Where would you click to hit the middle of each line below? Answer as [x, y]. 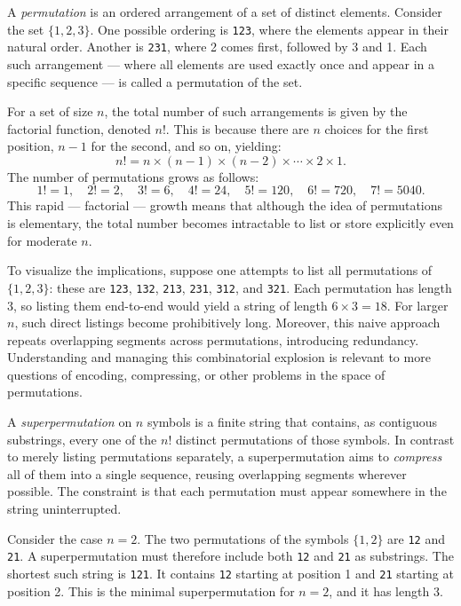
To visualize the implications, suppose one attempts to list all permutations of [220, 270]
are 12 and [416, 538]
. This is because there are [237, 128]
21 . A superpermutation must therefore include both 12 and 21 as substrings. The [230, 556]
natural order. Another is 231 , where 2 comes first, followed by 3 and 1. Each [217, 47]
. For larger [417, 305]
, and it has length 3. [386, 590]
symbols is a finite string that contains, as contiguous [292, 422]
